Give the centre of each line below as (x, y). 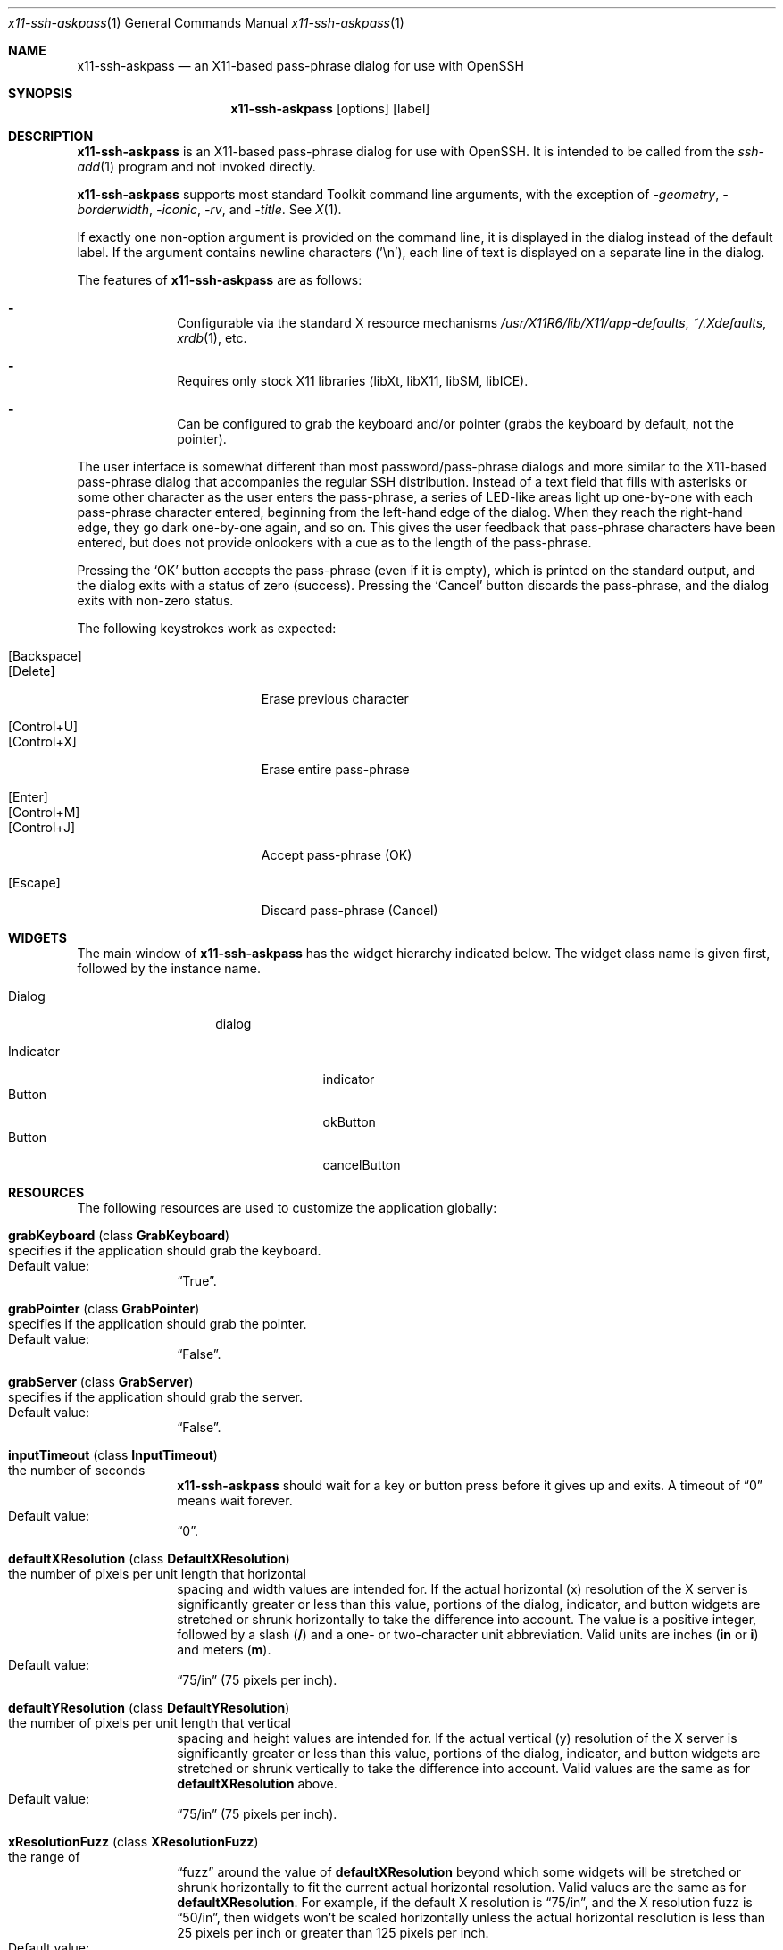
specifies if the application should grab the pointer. (158, 1324)
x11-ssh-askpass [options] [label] (330, 108)
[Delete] (32, 671)
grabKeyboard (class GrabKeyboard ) (119, 1235)
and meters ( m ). (224, 1650)
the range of (44, 1857)
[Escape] (34, 883)
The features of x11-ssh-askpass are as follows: (220, 280)
